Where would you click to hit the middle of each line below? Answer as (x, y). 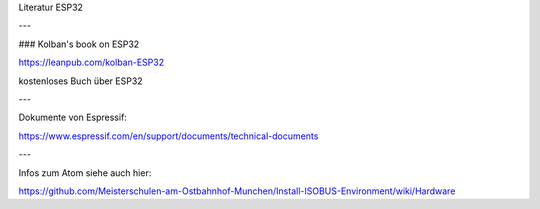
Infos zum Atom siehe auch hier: (85, 172)
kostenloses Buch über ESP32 (81, 81)
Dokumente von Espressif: (72, 117)
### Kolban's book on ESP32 (79, 44)
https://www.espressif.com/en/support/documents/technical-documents (168, 136)
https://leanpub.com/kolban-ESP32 (91, 62)
